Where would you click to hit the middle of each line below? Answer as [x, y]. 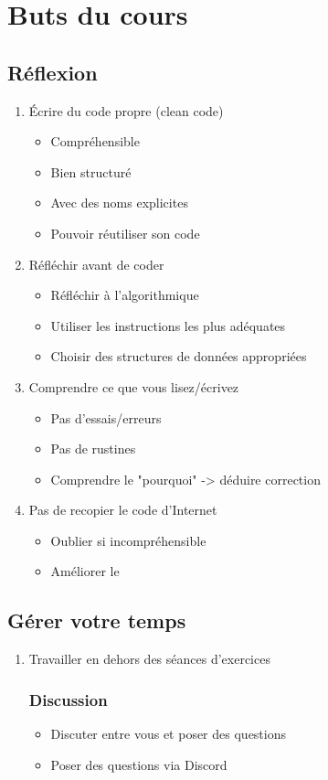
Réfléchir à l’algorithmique [125, 295]
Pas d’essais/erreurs [106, 417]
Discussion [68, 699]
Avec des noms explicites [119, 203]
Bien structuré [91, 171]
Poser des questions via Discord [139, 764]
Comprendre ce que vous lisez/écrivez [134, 386]
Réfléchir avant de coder [96, 264]
